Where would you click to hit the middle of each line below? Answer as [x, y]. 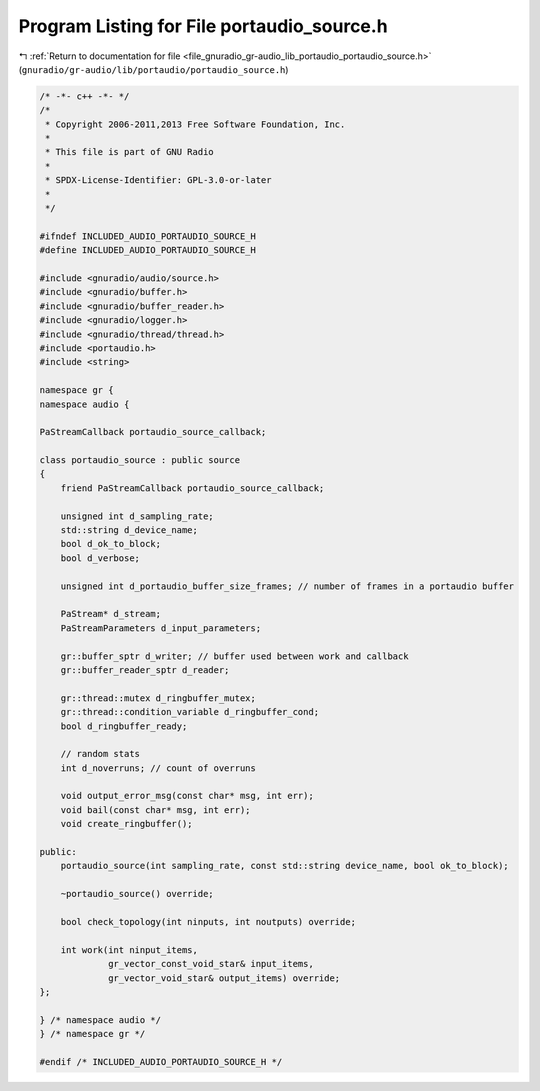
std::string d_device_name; [129, 530]
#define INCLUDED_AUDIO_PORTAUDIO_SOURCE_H [148, 250]
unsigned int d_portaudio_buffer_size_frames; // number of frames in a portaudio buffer [287, 586]
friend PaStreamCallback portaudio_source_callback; [192, 488]
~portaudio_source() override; [137, 894]
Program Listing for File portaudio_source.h [203, 26]
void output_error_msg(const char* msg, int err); [187, 796]
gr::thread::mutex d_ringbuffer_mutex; [158, 698]
